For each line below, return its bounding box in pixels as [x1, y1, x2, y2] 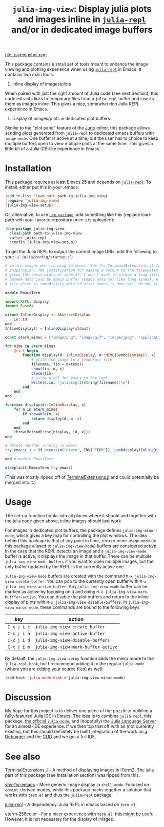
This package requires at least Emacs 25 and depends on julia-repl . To [5, 179, 151, 185]
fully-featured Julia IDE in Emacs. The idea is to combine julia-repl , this [5, 713, 152, 719]
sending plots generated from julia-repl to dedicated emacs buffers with [5, 130, 154, 136]
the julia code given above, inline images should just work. [5, 518, 123, 524]
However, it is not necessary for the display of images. [5, 816, 115, 822]
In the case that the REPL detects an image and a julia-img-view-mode [5, 548, 146, 554]
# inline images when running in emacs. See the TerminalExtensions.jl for [5, 263, 163, 268]
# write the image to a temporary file [31, 358, 112, 362]
